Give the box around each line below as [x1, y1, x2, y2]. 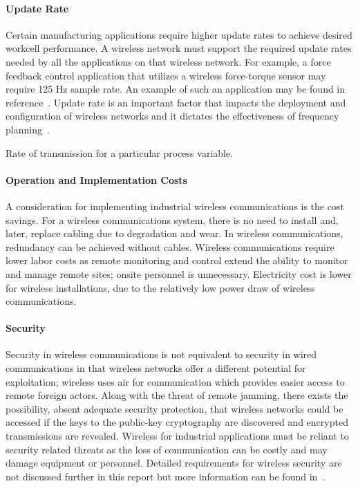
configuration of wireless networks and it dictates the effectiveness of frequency [6, 109, 339, 123]
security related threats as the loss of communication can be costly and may [6, 442, 328, 456]
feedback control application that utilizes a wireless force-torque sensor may [6, 68, 326, 82]
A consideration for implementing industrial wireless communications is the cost [6, 198, 344, 213]
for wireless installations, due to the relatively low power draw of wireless [6, 280, 315, 294]
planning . [6, 122, 50, 136]
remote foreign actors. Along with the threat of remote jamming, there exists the [6, 388, 348, 402]
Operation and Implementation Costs [6, 172, 187, 187]
